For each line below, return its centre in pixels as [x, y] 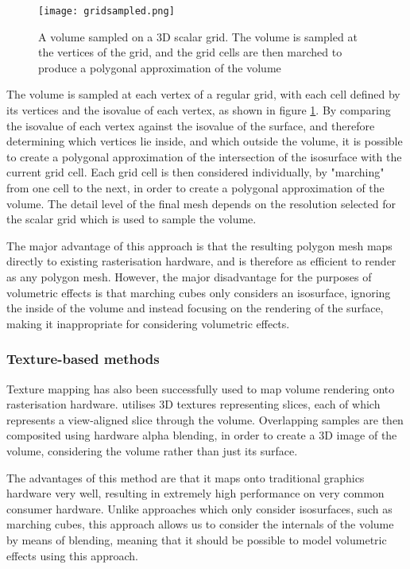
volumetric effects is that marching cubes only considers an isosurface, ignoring [199, 292]
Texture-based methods [83, 359]
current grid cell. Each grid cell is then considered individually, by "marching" [195, 172]
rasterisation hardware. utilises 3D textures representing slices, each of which [193, 404]
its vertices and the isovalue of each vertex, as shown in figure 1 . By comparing [199, 110]
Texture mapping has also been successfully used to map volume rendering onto [201, 388]
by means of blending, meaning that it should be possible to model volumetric [197, 539]
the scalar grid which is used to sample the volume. [132, 219]
